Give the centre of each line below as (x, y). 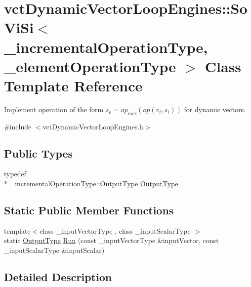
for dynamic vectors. (215, 109)
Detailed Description (58, 277)
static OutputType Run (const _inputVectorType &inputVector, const (111, 240)
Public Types (39, 153)
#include (18, 126)
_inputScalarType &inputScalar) (54, 250)
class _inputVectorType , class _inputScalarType (115, 230)
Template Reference (73, 85)
